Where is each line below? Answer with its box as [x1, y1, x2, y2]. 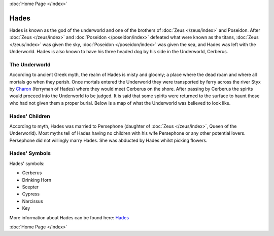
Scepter [22, 184, 39, 190]
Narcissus [22, 198, 43, 204]
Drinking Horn [22, 177, 52, 183]
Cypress [22, 191, 40, 197]
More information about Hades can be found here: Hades [9, 214, 129, 220]
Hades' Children [9, 112, 50, 120]
